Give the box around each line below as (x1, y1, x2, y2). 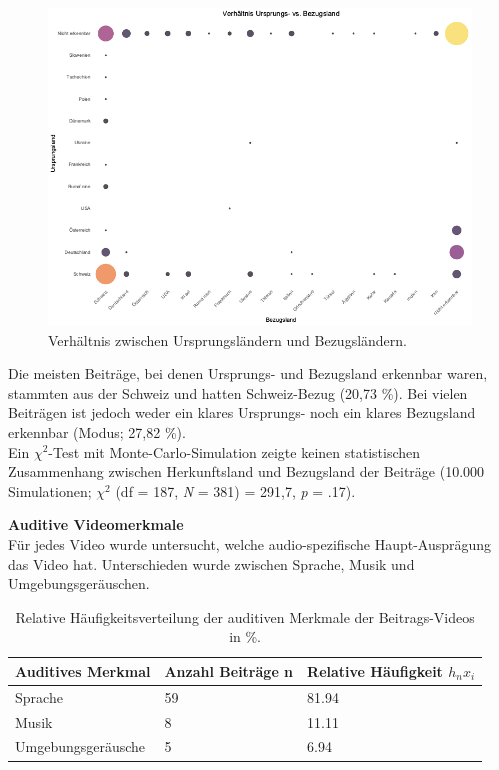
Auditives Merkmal (15, 660, 151, 681)
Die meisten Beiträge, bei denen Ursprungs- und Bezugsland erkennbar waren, (8, 363, 488, 384)
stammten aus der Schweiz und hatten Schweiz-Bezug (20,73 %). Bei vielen (8, 382, 468, 403)
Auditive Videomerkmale (8, 514, 184, 535)
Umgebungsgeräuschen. (8, 573, 150, 594)
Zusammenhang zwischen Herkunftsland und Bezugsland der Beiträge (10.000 (8, 461, 485, 482)
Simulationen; (8, 480, 92, 501)
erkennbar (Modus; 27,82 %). (8, 421, 186, 442)
